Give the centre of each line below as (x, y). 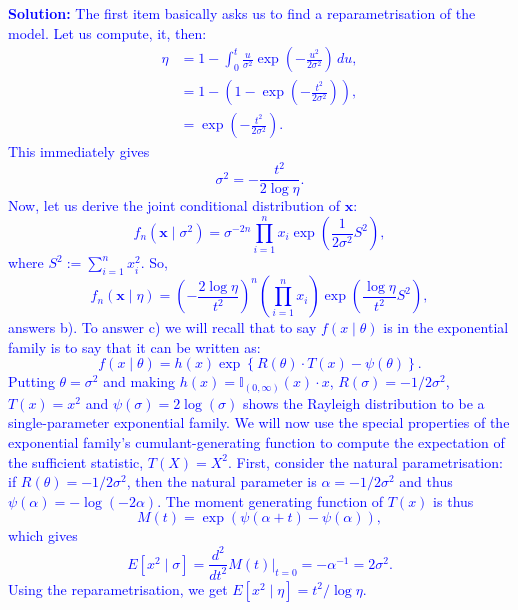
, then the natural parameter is (221, 481)
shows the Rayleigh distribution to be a (363, 402)
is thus (453, 500)
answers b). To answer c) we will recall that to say (162, 327)
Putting (31, 381)
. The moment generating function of (270, 500)
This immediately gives (79, 151)
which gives (43, 535)
